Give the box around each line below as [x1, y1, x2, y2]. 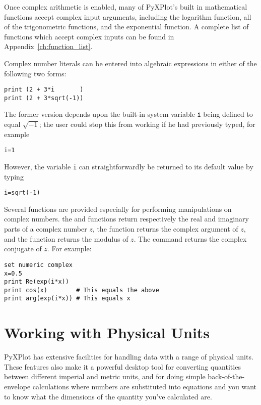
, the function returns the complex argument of [92, 223, 238, 234]
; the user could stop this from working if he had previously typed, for [39, 119, 255, 129]
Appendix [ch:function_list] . [4, 41, 93, 52]
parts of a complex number [4, 223, 87, 234]
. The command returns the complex [134, 233, 247, 244]
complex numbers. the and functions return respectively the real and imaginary [4, 213, 249, 224]
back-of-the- [208, 371, 245, 382]
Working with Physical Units [4, 322, 210, 343]
